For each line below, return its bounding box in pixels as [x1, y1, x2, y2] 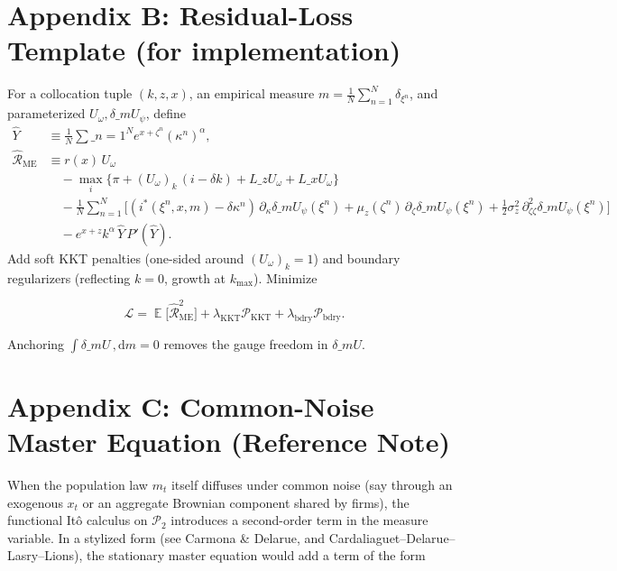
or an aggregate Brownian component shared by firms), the [82, 493, 410, 511]
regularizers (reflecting [7, 268, 131, 287]
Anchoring [7, 334, 65, 353]
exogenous [7, 493, 63, 511]
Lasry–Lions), [7, 546, 83, 565]
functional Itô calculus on [7, 511, 148, 530]
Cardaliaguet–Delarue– [328, 528, 456, 547]
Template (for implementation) [7, 32, 401, 69]
